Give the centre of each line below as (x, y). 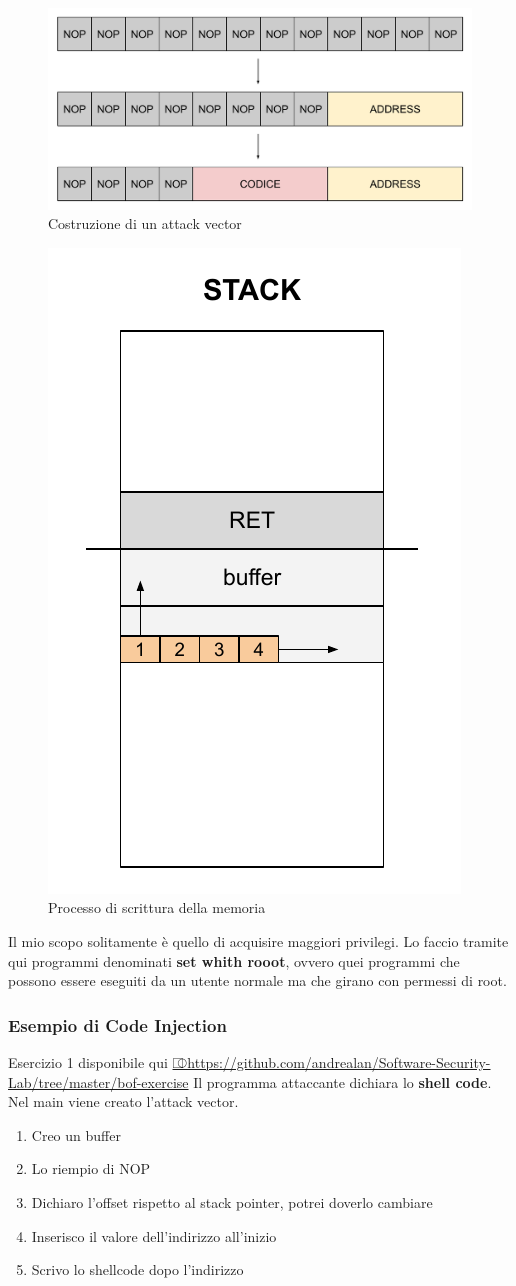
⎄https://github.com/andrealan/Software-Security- (331, 1062)
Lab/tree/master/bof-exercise (98, 1081)
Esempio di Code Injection (117, 1024)
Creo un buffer (76, 1134)
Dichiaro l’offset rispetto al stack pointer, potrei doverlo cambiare (232, 1201)
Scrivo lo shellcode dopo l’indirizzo (137, 1269)
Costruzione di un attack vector (145, 223)
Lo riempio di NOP (91, 1168)
